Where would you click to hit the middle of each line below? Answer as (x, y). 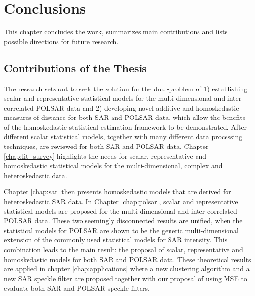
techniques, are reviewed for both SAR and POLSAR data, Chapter (106, 146)
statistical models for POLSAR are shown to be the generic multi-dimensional (121, 230)
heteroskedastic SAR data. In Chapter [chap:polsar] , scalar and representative (121, 201)
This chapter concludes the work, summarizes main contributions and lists (116, 32)
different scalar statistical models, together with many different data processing (123, 136)
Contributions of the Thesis (75, 68)
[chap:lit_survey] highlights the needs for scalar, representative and (105, 156)
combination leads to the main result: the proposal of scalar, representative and (124, 250)
